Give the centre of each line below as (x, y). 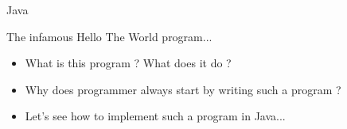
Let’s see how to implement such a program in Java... (155, 116)
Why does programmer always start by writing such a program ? (183, 89)
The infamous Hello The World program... (109, 36)
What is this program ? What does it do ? (128, 63)
